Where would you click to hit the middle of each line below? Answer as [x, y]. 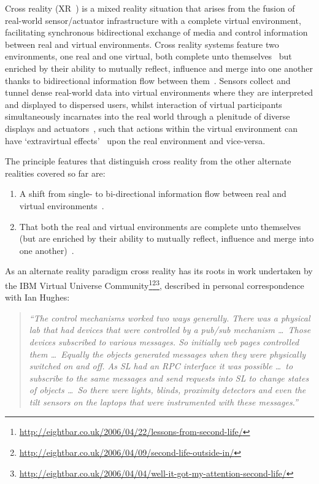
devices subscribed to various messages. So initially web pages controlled [164, 341]
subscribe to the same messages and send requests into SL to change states [169, 378]
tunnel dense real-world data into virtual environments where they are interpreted [159, 92]
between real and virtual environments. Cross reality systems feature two [142, 44]
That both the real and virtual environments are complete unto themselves [160, 226]
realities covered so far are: [55, 173]
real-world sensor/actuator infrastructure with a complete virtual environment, [153, 20]
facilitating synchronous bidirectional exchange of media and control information [156, 32]
